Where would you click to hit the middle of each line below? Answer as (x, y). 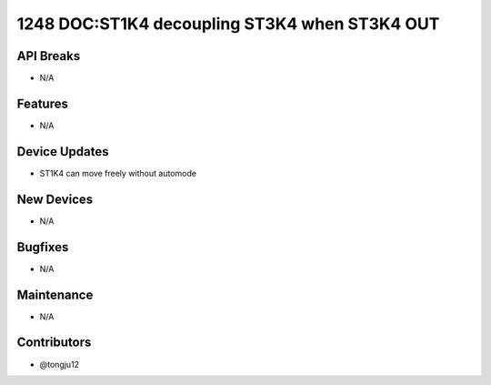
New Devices (55, 199)
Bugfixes (43, 247)
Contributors (54, 343)
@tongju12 (60, 364)
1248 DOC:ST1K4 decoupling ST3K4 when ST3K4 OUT (228, 24)
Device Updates (63, 152)
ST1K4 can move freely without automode (118, 173)
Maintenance (55, 294)
